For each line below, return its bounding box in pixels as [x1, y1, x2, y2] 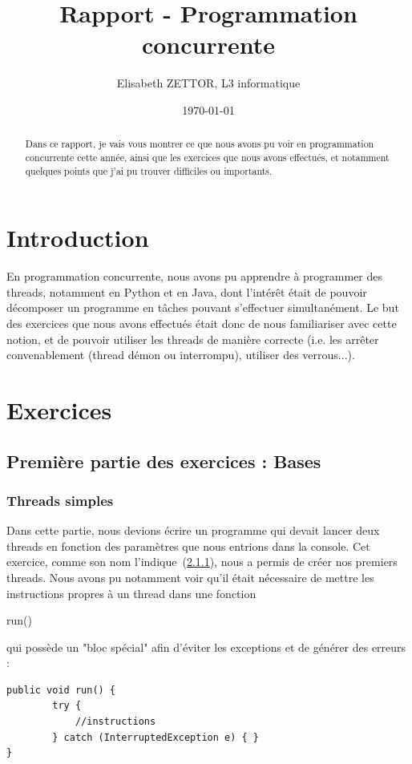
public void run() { [6, 684, 116, 696]
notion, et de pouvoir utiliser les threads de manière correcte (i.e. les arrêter [6, 330, 379, 347]
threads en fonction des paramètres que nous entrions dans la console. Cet [6, 537, 370, 554]
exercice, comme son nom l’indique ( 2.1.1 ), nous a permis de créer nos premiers [6, 553, 398, 570]
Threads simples [6, 490, 114, 510]
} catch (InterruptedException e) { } [52, 731, 259, 743]
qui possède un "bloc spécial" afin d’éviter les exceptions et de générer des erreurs [6, 638, 406, 655]
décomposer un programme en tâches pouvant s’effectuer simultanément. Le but [6, 299, 399, 316]
